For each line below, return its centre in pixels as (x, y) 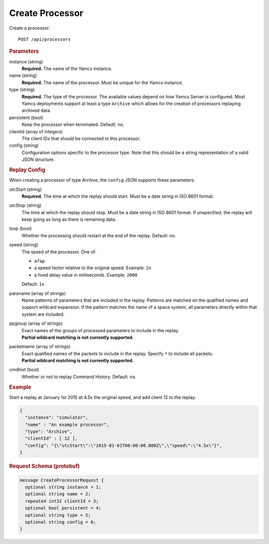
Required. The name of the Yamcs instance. (67, 68)
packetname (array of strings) (40, 347)
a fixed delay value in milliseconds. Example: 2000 (86, 275)
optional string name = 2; (58, 494)
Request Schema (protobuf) (44, 466)
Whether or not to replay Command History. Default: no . (79, 377)
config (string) (24, 145)
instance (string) (26, 61)
